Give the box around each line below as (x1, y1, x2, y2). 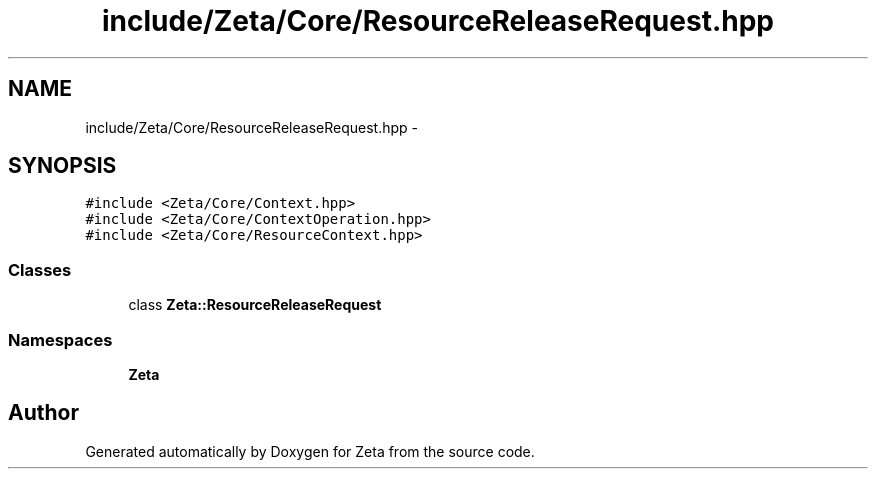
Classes (8, 259, 72, 280)
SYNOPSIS (8, 153, 117, 179)
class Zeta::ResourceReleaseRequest (128, 296, 382, 314)
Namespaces (8, 329, 113, 350)
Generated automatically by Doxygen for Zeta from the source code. (85, 442, 535, 460)
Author (8, 400, 79, 426)
